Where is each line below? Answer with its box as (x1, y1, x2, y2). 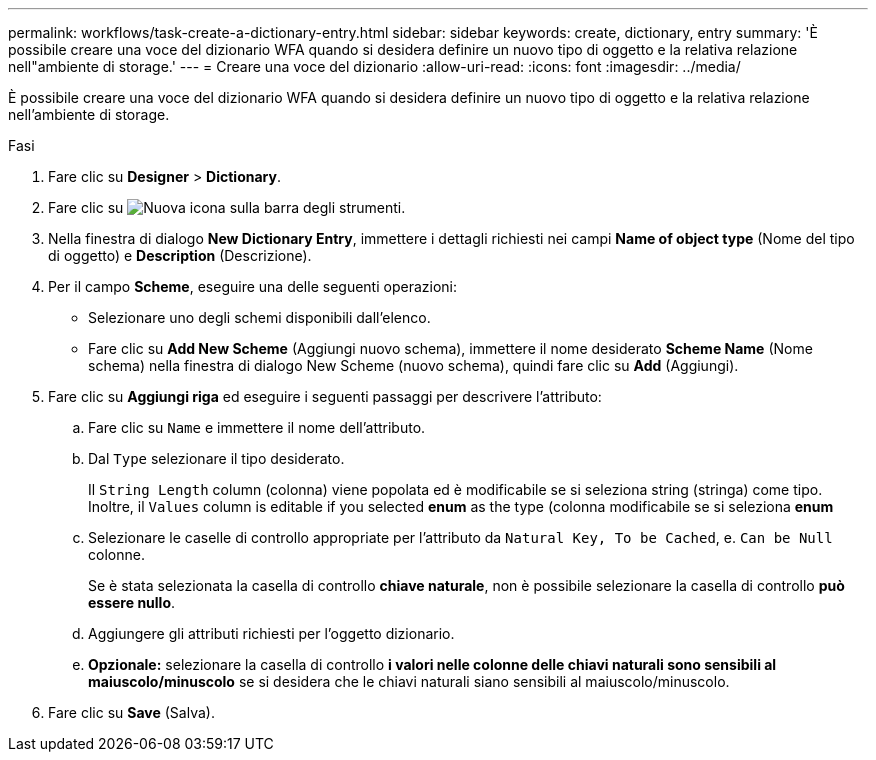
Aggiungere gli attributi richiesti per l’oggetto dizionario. (88, 625, 455, 642)
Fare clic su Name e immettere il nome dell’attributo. (88, 419, 426, 436)
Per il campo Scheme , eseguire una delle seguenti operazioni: (48, 278, 457, 295)
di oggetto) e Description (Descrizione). (48, 247, 312, 264)
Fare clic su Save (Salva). (48, 704, 215, 721)
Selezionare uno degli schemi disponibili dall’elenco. (88, 309, 431, 326)
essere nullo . (88, 594, 176, 611)
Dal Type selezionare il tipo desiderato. (88, 450, 345, 467)
